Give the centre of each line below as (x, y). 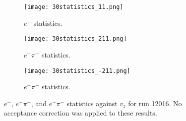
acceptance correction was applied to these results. (81, 113)
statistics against (92, 103)
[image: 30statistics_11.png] (74, 7)
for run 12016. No (155, 103)
